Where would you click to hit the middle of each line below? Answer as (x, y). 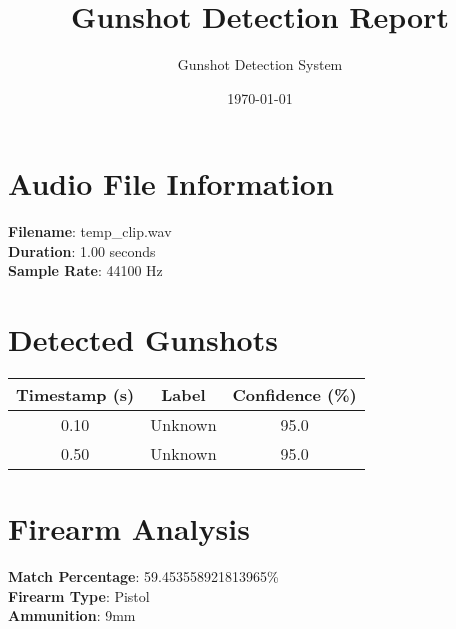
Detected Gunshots (143, 339)
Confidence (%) (294, 395)
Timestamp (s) (75, 395)
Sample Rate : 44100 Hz (85, 270)
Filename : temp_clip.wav (90, 231)
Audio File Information (171, 183)
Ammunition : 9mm (72, 615)
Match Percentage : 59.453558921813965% (143, 576)
